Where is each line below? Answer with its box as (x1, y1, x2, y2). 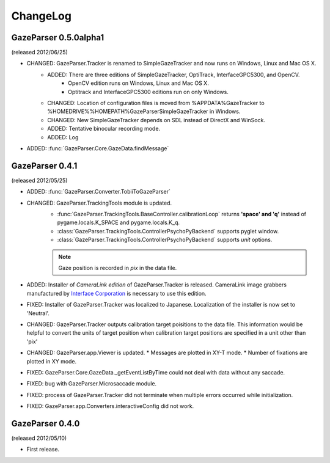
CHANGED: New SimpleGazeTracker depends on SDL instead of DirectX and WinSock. (47, 116, 266, 123)
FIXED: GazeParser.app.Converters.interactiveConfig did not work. (26, 403, 194, 410)
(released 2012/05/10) (11, 434, 67, 442)
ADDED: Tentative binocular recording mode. (47, 125, 161, 133)
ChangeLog (11, 9, 71, 23)
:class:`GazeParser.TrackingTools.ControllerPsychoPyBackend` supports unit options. (57, 236, 273, 244)
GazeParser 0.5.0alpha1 (11, 32, 105, 43)
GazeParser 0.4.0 (11, 418, 80, 429)
